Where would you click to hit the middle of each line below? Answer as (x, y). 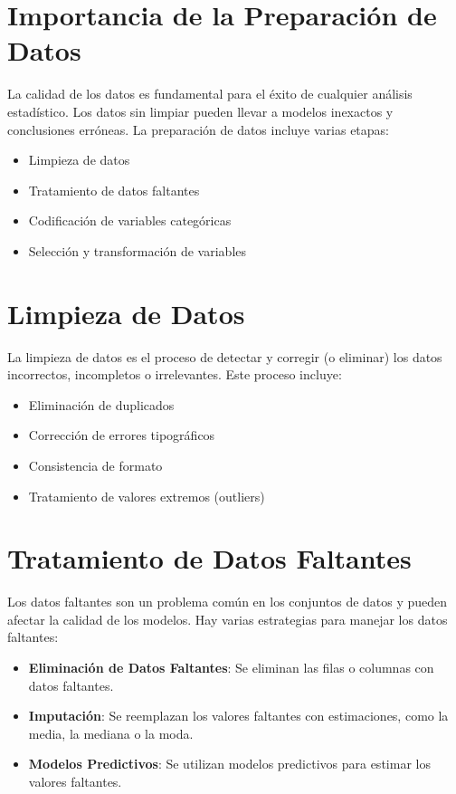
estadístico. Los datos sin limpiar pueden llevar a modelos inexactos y (200, 111)
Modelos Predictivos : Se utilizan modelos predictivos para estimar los (229, 764)
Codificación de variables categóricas (130, 220)
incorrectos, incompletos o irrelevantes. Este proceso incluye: (175, 374)
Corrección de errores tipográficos (122, 435)
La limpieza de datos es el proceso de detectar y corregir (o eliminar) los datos (225, 356)
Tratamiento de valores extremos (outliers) (147, 496)
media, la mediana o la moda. (111, 733)
